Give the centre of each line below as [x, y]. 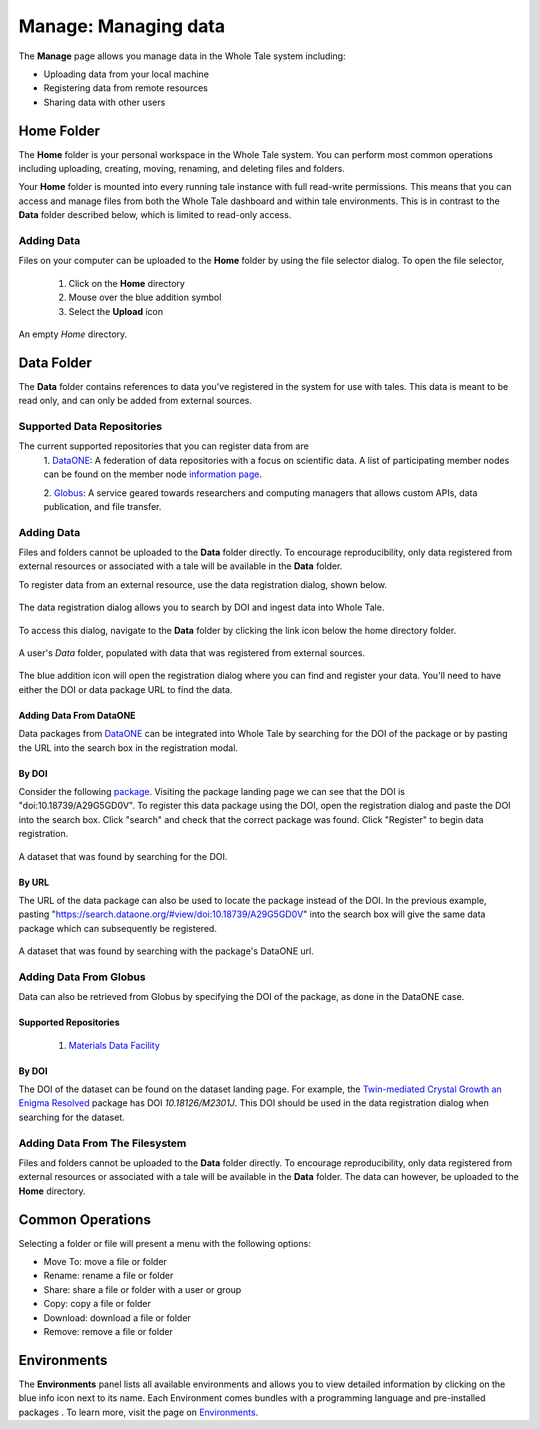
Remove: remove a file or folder [108, 1331]
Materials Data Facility [114, 1045]
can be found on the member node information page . [153, 474]
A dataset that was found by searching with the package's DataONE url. [166, 951]
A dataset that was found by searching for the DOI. [123, 856]
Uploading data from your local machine [126, 74]
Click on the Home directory [126, 283]
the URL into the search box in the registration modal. [128, 747]
